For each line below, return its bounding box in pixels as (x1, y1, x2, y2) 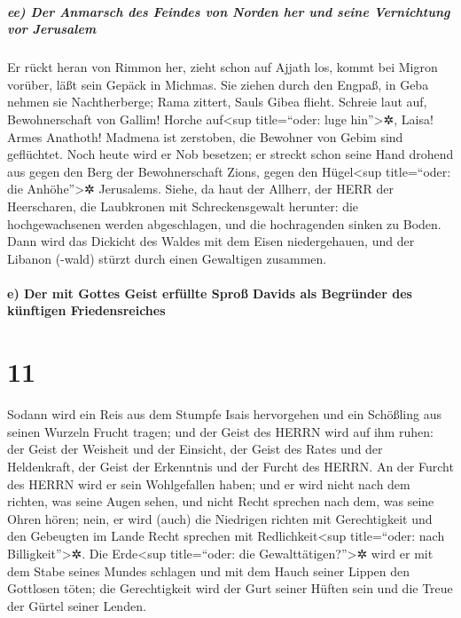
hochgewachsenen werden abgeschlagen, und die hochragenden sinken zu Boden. (7, 214, 441, 233)
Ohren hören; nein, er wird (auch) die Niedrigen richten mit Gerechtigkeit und (7, 509, 433, 527)
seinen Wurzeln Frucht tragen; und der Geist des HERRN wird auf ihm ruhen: (7, 422, 434, 440)
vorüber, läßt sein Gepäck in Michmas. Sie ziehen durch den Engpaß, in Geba (7, 75, 429, 93)
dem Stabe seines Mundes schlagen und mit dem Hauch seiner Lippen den (7, 561, 410, 580)
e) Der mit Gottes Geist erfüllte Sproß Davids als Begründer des (7, 283, 412, 302)
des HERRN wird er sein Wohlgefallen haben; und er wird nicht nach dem (7, 474, 410, 493)
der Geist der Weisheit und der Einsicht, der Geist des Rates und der (7, 440, 383, 458)
